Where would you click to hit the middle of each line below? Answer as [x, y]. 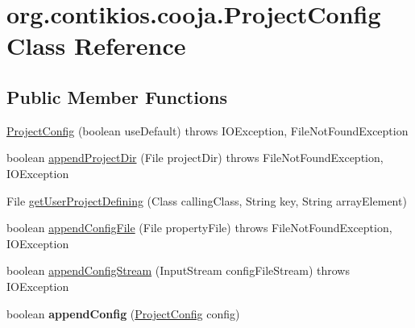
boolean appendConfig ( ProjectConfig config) [123, 313]
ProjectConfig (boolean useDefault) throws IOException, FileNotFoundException [207, 130]
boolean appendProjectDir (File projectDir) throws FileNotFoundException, [195, 158]
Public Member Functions [117, 96]
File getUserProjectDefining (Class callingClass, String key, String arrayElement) [207, 200]
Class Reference [96, 46]
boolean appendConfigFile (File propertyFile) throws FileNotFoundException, [199, 228]
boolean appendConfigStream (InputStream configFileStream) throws [178, 270]
